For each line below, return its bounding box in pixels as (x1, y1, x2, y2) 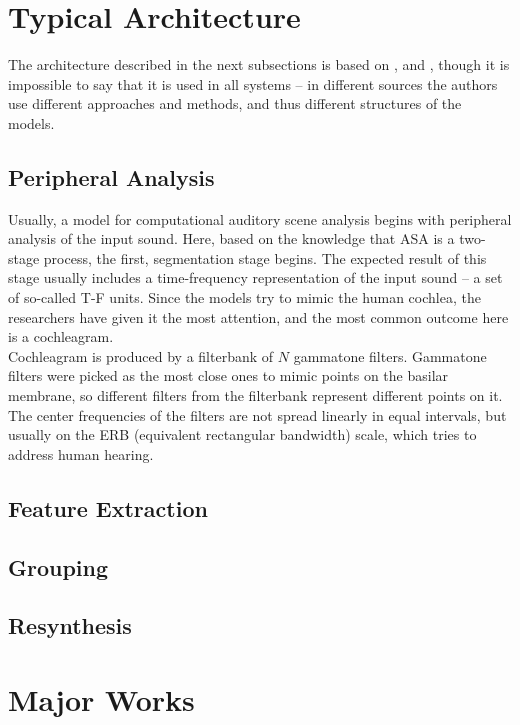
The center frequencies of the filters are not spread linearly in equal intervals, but (8, 404, 507, 425)
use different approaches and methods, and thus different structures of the (8, 93, 462, 114)
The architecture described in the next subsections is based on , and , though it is (8, 54, 510, 75)
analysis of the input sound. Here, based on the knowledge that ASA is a (8, 228, 455, 249)
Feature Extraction (8, 492, 208, 523)
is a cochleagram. (8, 326, 114, 347)
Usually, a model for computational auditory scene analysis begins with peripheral (8, 208, 512, 229)
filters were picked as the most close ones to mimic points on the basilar (8, 365, 449, 386)
